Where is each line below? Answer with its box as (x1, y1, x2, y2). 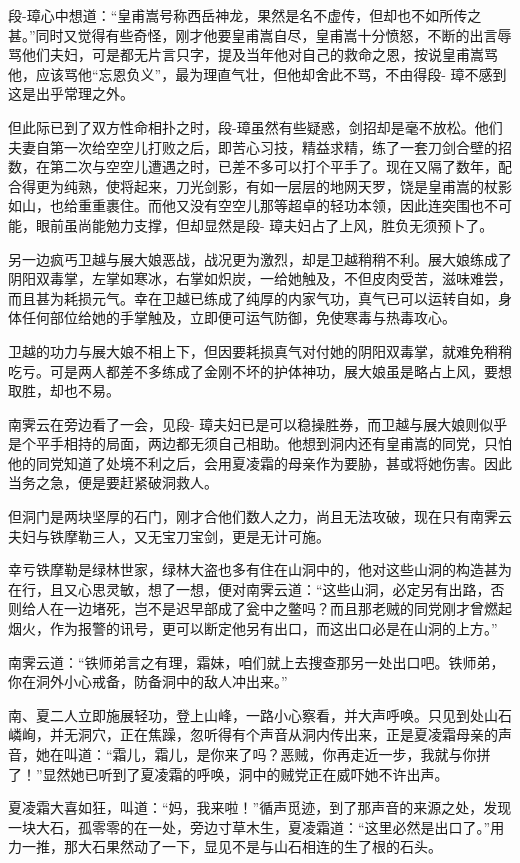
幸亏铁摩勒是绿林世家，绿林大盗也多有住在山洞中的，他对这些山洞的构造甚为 (8, 559, 512, 580)
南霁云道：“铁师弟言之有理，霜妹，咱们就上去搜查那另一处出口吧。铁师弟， (8, 651, 505, 672)
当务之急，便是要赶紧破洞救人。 (8, 472, 218, 493)
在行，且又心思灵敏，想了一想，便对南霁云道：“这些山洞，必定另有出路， (8, 578, 491, 599)
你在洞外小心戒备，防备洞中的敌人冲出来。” (8, 671, 288, 692)
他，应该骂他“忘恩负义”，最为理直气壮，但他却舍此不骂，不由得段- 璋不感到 (8, 63, 507, 84)
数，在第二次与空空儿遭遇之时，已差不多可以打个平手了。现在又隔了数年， (8, 156, 498, 177)
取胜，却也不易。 (8, 380, 120, 401)
